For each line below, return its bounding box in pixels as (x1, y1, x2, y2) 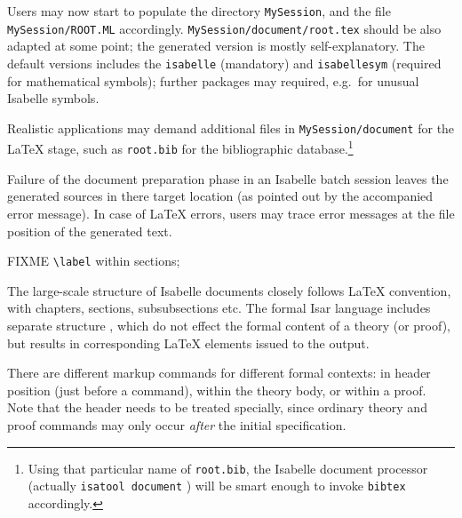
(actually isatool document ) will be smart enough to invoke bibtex (28, 476, 406, 495)
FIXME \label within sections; (7, 251, 180, 270)
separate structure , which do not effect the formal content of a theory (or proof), (7, 315, 450, 334)
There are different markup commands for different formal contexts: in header (7, 363, 431, 382)
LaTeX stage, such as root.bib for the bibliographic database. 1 (7, 137, 354, 158)
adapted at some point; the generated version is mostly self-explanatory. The (7, 36, 425, 55)
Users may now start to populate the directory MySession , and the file (7, 2, 391, 20)
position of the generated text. (7, 221, 172, 240)
